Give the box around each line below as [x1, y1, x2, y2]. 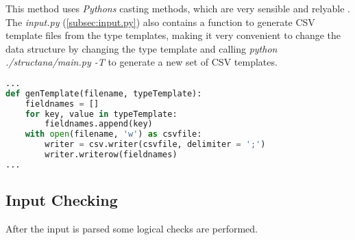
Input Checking [5, 189, 118, 211]
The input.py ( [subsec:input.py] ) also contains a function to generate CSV [5, 14, 315, 29]
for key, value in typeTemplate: [25, 109, 177, 119]
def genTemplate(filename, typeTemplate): [5, 88, 202, 98]
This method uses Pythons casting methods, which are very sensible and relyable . [5, 1, 350, 15]
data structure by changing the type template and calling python [5, 41, 278, 55]
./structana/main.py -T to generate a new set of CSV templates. [5, 55, 278, 69]
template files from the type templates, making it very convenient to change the [5, 28, 341, 42]
